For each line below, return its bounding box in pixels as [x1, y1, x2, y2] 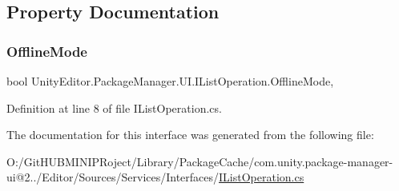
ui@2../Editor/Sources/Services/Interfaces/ [6, 169, 220, 185]
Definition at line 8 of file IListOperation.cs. [6, 99, 222, 116]
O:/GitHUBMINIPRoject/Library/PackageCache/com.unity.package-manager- [6, 153, 393, 169]
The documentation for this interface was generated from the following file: [6, 126, 374, 143]
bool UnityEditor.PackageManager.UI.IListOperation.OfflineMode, [6, 73, 334, 89]
